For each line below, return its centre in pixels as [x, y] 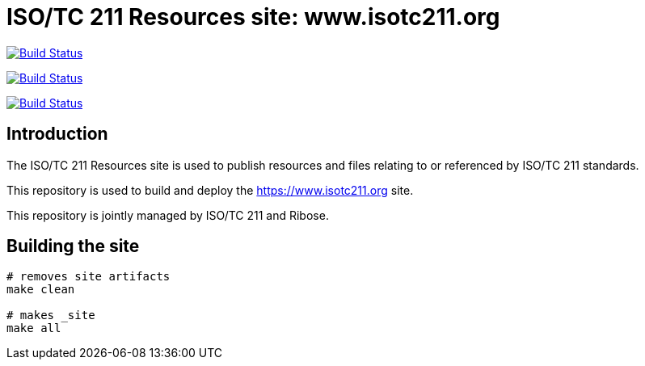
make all [34, 328]
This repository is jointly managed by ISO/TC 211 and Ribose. [168, 215]
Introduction [57, 134]
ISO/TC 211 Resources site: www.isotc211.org [253, 17]
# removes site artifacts [89, 277]
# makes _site [51, 316]
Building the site [73, 246]
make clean [41, 290]
